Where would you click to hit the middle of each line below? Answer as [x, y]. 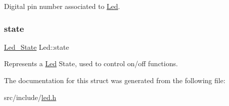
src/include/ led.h [30, 97]
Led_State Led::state [36, 47]
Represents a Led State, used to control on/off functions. [91, 63]
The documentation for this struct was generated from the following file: [115, 80]
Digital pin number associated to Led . [62, 6]
